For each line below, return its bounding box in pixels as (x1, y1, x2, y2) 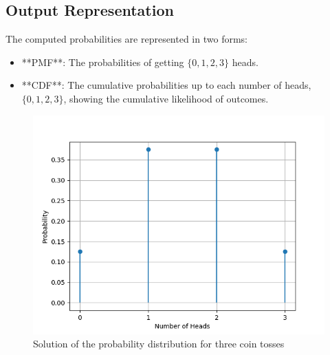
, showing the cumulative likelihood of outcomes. (63, 91, 269, 105)
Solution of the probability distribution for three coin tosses (33, 336, 285, 351)
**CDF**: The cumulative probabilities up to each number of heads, (21, 78, 311, 92)
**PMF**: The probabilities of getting (21, 54, 184, 69)
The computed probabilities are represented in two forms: (5, 32, 247, 46)
